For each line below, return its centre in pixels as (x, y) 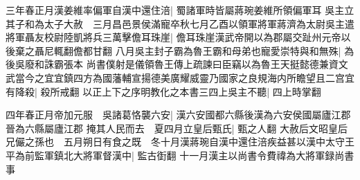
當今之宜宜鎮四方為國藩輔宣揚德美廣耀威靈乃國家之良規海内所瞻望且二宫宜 (184, 77)
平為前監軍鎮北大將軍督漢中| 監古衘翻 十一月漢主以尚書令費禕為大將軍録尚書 (180, 155)
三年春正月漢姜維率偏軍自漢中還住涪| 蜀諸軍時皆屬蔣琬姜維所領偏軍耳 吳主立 (180, 10)
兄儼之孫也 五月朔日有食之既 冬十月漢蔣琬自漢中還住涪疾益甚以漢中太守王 (180, 142)
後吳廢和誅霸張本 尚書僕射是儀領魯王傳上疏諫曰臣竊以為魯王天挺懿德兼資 (172, 64)
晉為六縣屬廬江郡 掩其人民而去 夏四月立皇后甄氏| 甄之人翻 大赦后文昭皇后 (177, 128)
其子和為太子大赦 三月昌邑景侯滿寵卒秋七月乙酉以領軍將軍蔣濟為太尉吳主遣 (180, 23)
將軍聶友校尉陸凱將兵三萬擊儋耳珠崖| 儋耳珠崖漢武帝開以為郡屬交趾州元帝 (173, 37)
